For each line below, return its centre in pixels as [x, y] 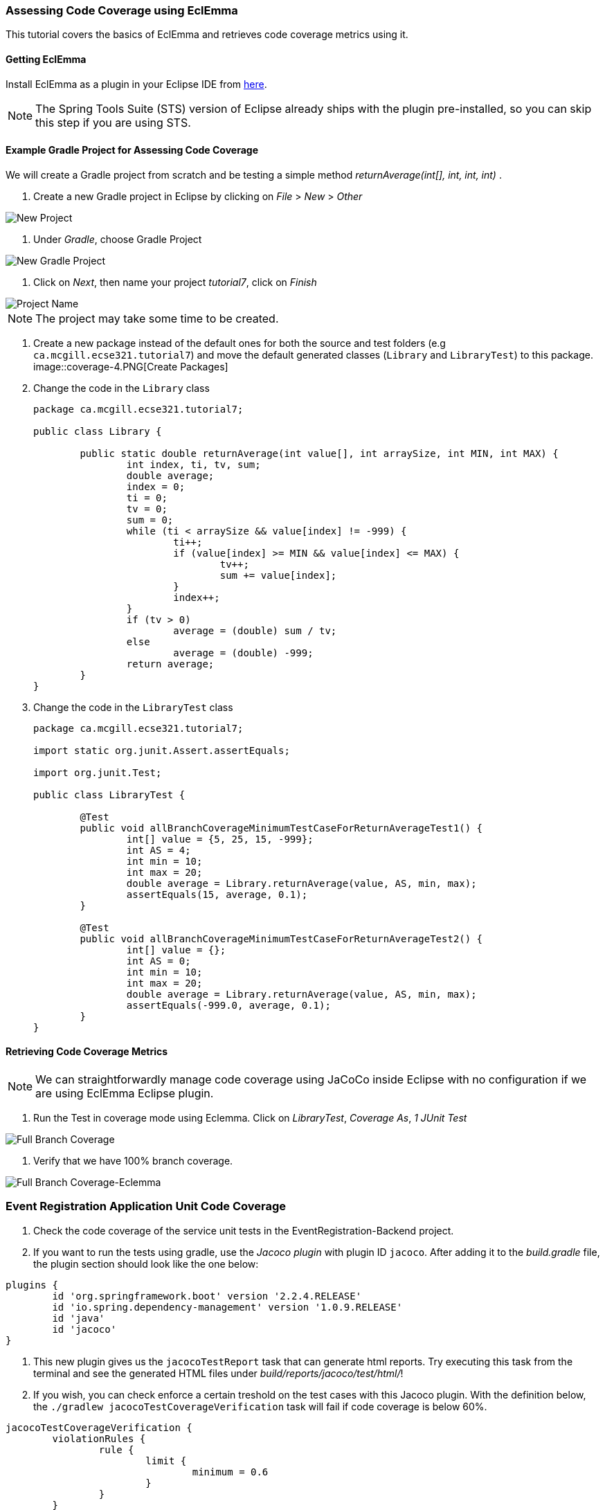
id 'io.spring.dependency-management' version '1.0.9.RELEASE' [227, 1307]
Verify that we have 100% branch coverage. [133, 1161]
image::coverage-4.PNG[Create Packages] [131, 366]
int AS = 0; [159, 961]
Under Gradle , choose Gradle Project [118, 239]
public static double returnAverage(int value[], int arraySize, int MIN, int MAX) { [319, 453]
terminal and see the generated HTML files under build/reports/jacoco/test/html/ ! [218, 1373]
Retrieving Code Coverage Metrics [87, 1052]
